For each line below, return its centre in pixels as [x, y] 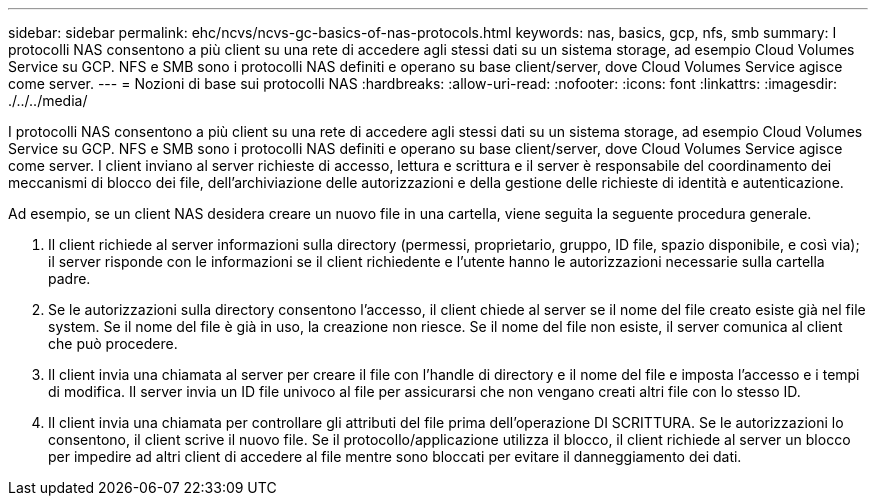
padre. [69, 278]
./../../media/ [48, 100]
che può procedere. [113, 343]
